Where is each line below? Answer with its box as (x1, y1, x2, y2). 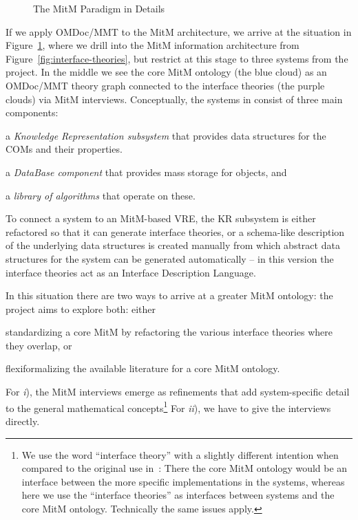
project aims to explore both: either (6, 301, 156, 316)
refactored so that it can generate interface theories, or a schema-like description (6, 224, 345, 239)
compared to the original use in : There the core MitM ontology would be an (21, 461, 348, 475)
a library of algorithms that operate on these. (6, 188, 196, 202)
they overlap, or (6, 338, 72, 352)
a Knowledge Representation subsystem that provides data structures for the (6, 128, 326, 142)
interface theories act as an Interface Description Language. (6, 265, 256, 279)
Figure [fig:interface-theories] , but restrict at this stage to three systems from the (6, 51, 348, 65)
